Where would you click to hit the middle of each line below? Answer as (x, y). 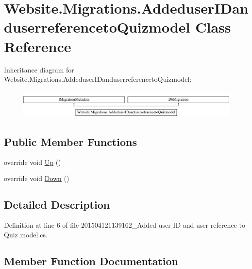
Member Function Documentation (91, 260)
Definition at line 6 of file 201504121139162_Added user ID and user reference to (125, 225)
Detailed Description (57, 205)
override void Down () (37, 178)
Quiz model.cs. (26, 234)
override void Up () (33, 162)
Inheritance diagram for (39, 69)
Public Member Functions (70, 141)
